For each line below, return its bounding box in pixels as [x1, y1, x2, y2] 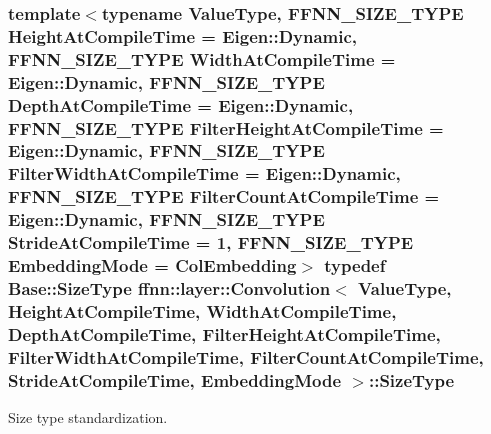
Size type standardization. [8, 406, 168, 427]
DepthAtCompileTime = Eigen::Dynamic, [8, 92, 354, 117]
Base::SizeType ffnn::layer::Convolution [8, 275, 331, 300]
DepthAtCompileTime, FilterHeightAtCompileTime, [8, 321, 441, 346]
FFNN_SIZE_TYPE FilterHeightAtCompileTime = [8, 115, 444, 140]
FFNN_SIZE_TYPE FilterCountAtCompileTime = [8, 184, 440, 209]
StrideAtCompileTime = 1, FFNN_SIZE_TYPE [8, 230, 414, 255]
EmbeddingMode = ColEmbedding [8, 253, 297, 278]
